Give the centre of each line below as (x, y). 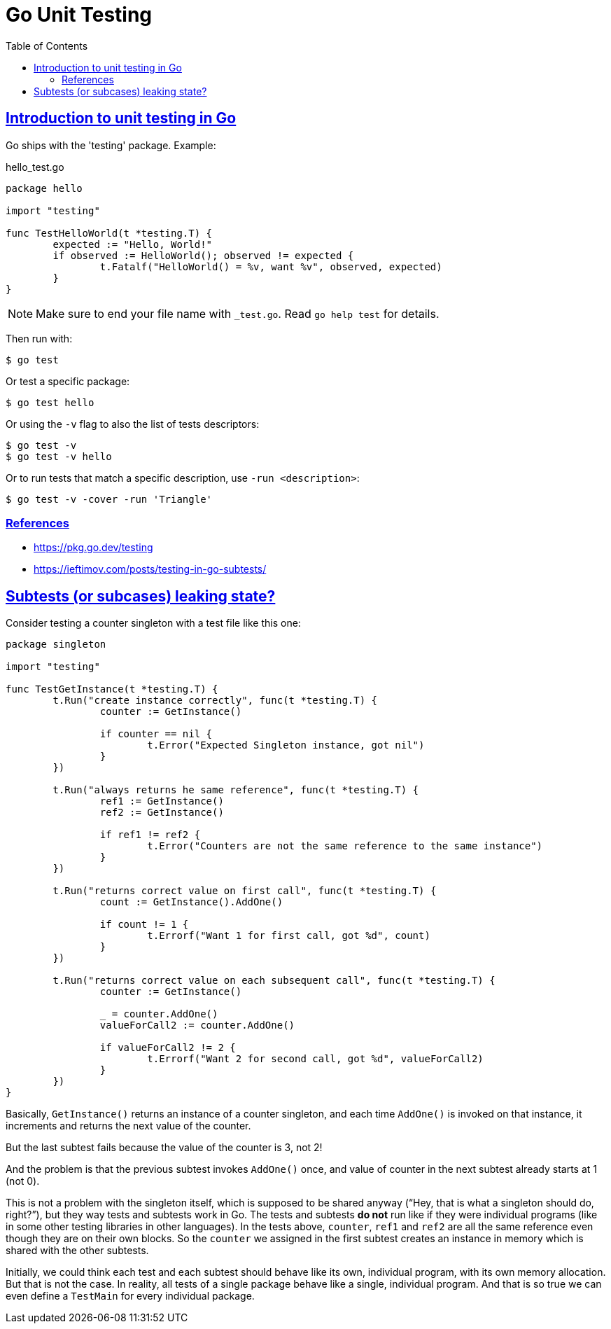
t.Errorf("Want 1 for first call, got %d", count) (289, 936)
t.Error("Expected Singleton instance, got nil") (286, 745)
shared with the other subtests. (77, 1251)
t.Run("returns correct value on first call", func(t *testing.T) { (245, 891)
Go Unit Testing (79, 15)
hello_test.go (35, 167)
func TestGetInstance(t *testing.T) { (112, 689)
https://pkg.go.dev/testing (93, 548)
